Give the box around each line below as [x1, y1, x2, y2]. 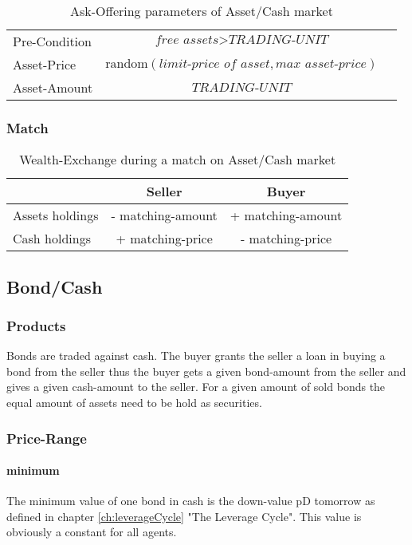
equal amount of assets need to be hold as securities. [6, 394, 262, 410]
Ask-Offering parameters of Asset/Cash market [70, 2, 333, 20]
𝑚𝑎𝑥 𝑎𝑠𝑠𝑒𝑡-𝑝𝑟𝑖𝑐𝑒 [275, 57, 367, 70]
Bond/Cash [6, 274, 103, 298]
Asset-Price [13, 55, 77, 73]
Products [6, 315, 66, 335]
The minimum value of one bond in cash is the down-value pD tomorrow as [6, 492, 375, 509]
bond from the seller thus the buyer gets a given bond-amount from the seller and [6, 362, 406, 379]
